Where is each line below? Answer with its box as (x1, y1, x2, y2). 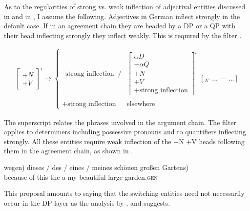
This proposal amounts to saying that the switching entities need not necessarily (4, 188, 245, 198)
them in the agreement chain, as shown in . (4, 146, 133, 156)
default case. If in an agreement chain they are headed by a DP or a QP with (4, 21, 236, 31)
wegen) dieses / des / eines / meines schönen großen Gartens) (4, 162, 188, 172)
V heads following (191, 136, 245, 146)
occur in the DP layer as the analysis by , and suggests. (4, 197, 170, 208)
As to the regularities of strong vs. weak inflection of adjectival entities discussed (4, 1, 246, 11)
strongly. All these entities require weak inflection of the (4, 136, 171, 146)
